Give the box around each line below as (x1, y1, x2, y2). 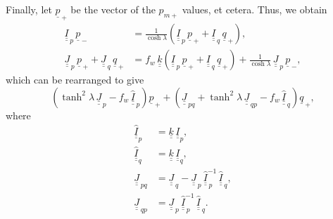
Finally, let (6, 2, 52, 16)
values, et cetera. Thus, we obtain (182, 2, 327, 16)
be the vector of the (70, 2, 156, 16)
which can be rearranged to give (6, 72, 144, 87)
